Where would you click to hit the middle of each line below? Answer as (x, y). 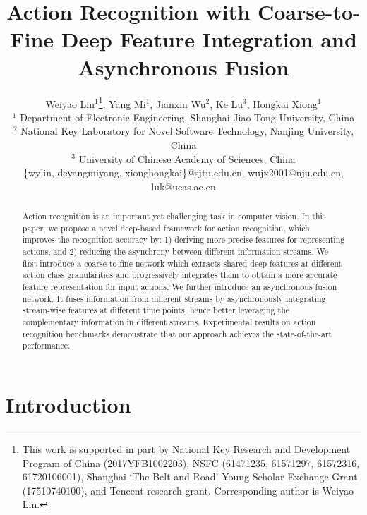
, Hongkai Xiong (282, 103)
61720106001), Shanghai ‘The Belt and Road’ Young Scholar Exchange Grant (190, 477)
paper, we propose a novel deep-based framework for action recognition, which (166, 228)
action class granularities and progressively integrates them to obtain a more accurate (180, 275)
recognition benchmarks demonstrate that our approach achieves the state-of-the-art (177, 333)
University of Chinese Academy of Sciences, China (187, 158)
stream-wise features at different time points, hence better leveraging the (156, 310)
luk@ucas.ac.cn (183, 186)
